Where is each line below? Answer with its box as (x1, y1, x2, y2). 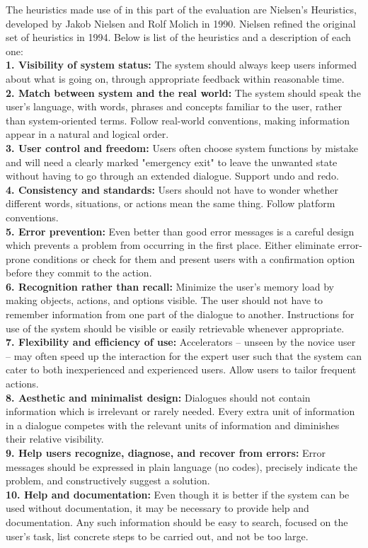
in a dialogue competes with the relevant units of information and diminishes (6, 417, 340, 432)
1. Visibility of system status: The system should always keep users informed (6, 57, 357, 72)
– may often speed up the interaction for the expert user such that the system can (6, 348, 362, 363)
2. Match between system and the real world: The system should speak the (6, 85, 361, 100)
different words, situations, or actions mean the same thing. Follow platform (6, 196, 335, 211)
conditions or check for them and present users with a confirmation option (33, 251, 355, 266)
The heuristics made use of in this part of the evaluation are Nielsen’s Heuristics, (6, 2, 357, 16)
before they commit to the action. (6, 265, 152, 280)
